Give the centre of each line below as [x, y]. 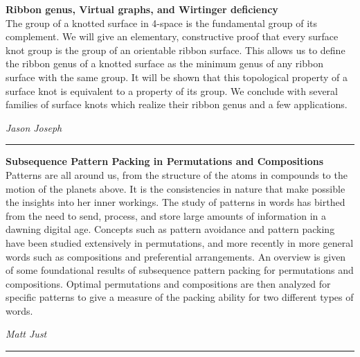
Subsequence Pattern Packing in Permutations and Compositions [165, 161]
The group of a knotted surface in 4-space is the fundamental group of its [161, 23]
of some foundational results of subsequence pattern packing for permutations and [180, 270]
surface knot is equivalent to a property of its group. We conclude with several [172, 90]
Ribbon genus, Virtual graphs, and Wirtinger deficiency [142, 9]
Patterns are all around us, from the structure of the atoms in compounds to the [177, 174]
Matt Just [26, 334]
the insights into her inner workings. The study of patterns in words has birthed [175, 202]
